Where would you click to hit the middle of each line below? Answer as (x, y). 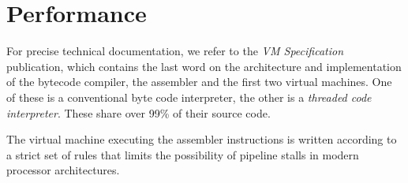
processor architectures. (63, 170)
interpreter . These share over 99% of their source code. (138, 112)
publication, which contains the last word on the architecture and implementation (204, 66)
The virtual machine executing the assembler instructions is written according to (202, 139)
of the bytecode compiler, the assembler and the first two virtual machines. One (199, 82)
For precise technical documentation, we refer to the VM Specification (175, 51)
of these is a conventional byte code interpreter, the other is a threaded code (189, 97)
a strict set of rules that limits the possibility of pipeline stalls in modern (183, 154)
